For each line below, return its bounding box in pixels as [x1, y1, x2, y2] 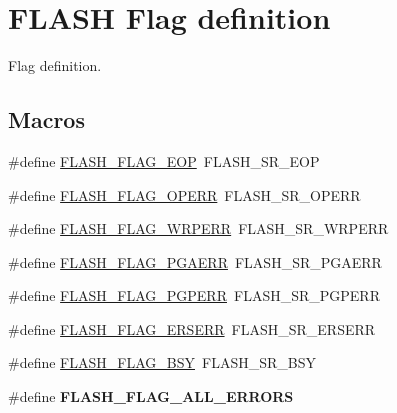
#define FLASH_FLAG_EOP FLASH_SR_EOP [8, 150, 320, 171]
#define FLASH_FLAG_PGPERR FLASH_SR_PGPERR [8, 285, 380, 306]
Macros [8, 104, 85, 135]
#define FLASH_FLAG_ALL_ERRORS [8, 386, 294, 407]
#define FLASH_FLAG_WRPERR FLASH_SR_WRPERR [8, 218, 389, 239]
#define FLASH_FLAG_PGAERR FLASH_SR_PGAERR [8, 251, 382, 272]
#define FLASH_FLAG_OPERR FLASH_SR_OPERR [8, 184, 361, 205]
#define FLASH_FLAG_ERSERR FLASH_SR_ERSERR [8, 318, 376, 339]
